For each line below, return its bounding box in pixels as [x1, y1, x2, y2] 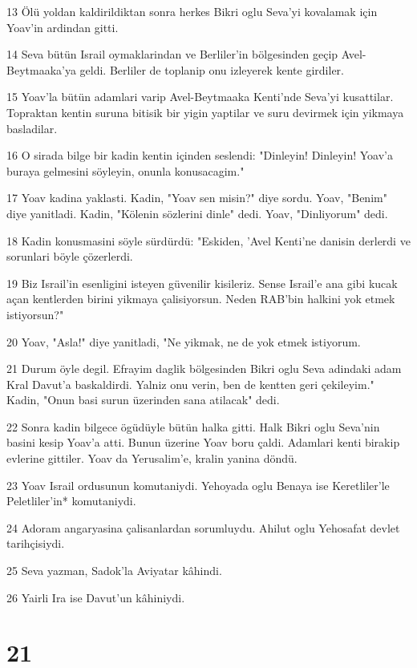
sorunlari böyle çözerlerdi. [6, 248, 133, 265]
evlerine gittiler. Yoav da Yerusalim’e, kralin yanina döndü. [6, 450, 298, 467]
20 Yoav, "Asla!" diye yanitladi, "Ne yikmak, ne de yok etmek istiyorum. [6, 333, 361, 350]
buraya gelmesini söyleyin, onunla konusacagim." [6, 162, 245, 179]
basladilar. [6, 119, 58, 136]
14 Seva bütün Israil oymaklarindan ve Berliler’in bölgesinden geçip [6, 46, 338, 63]
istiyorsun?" [6, 306, 64, 322]
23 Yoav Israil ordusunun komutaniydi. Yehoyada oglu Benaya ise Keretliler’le [6, 476, 390, 493]
